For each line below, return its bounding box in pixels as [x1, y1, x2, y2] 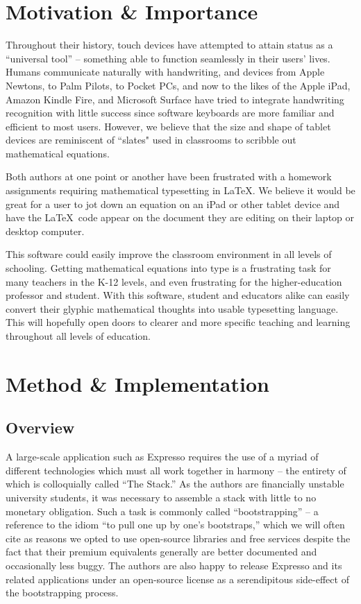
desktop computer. [6, 223, 85, 238]
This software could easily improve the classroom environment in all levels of [6, 247, 332, 261]
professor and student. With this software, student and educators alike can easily [6, 288, 350, 302]
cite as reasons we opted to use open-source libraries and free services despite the [6, 530, 351, 545]
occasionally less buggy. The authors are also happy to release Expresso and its [6, 558, 342, 572]
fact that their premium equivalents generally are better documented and [6, 544, 317, 559]
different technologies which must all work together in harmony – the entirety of [6, 463, 346, 477]
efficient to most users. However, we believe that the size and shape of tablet [6, 119, 331, 133]
